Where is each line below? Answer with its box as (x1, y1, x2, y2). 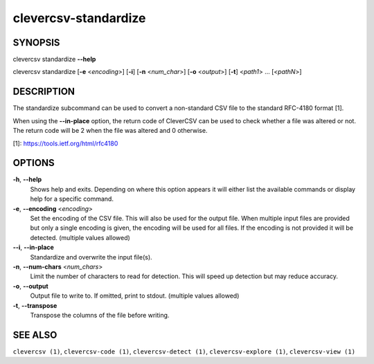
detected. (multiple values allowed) (30, 233, 131, 242)
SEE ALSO (12, 329, 57, 340)
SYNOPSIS (12, 37, 60, 48)
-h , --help (12, 175, 42, 183)
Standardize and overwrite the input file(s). (30, 253, 152, 261)
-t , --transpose (12, 301, 57, 309)
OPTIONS (12, 157, 55, 169)
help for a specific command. (30, 194, 114, 203)
